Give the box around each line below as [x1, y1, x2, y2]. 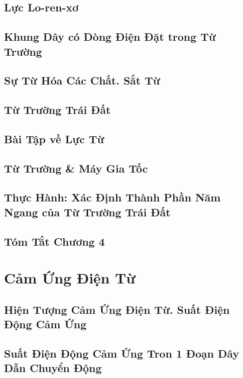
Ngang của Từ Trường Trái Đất [4, 204, 171, 219]
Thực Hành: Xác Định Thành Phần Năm [4, 189, 221, 205]
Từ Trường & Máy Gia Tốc [4, 160, 148, 176]
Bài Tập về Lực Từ [4, 131, 105, 146]
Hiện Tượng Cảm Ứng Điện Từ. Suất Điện [4, 301, 230, 317]
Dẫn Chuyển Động [4, 360, 102, 376]
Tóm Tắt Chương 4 [4, 233, 105, 249]
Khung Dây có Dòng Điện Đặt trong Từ [4, 29, 216, 44]
